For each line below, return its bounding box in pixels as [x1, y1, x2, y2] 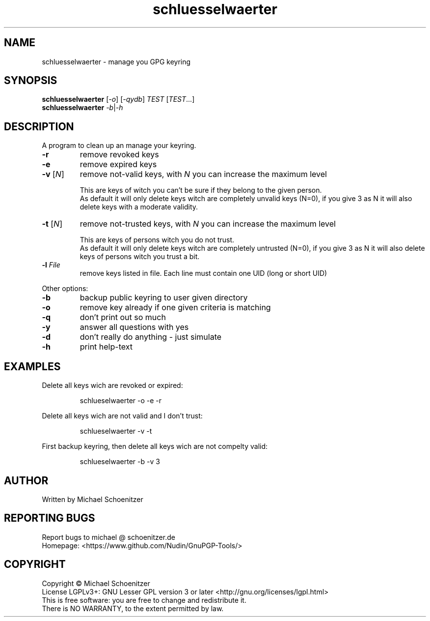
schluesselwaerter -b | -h [42, 103, 123, 112]
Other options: [42, 284, 88, 293]
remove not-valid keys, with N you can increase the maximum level [80, 169, 327, 179]
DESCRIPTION [4, 120, 74, 133]
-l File [42, 261, 60, 269]
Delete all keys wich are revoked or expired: [42, 381, 183, 390]
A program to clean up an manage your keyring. [42, 141, 196, 150]
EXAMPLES [4, 360, 61, 373]
